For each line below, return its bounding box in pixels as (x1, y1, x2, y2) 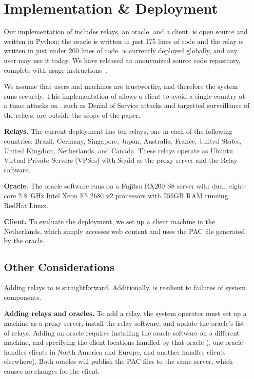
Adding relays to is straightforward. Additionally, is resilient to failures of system (4, 282, 246, 293)
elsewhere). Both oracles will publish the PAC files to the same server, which (4, 356, 233, 366)
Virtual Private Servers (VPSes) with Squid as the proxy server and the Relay (4, 155, 238, 165)
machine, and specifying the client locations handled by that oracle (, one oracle (4, 337, 243, 347)
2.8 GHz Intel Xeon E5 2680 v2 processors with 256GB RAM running (18, 190, 228, 201)
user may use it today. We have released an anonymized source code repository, (4, 55, 241, 65)
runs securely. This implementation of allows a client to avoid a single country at (4, 90, 245, 101)
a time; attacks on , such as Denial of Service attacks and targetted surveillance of (4, 100, 250, 110)
